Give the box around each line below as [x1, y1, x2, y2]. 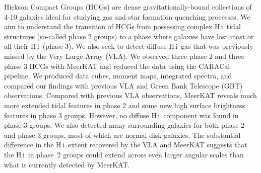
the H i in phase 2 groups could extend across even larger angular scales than [4, 149, 244, 159]
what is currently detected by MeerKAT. [4, 159, 130, 169]
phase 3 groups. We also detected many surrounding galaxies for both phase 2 [4, 120, 245, 130]
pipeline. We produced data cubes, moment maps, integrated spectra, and [4, 70, 232, 81]
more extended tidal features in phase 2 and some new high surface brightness [4, 100, 245, 110]
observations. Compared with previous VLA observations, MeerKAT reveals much [4, 90, 257, 101]
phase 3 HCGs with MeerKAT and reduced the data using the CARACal [4, 60, 230, 71]
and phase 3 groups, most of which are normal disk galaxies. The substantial [4, 129, 241, 140]
